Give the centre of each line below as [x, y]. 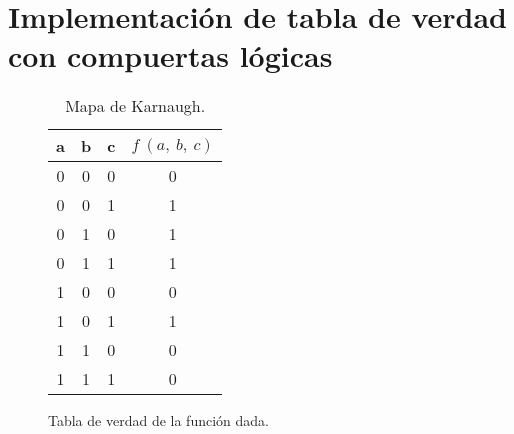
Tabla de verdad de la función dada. [158, 420]
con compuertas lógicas [170, 55]
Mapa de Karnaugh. [135, 106]
